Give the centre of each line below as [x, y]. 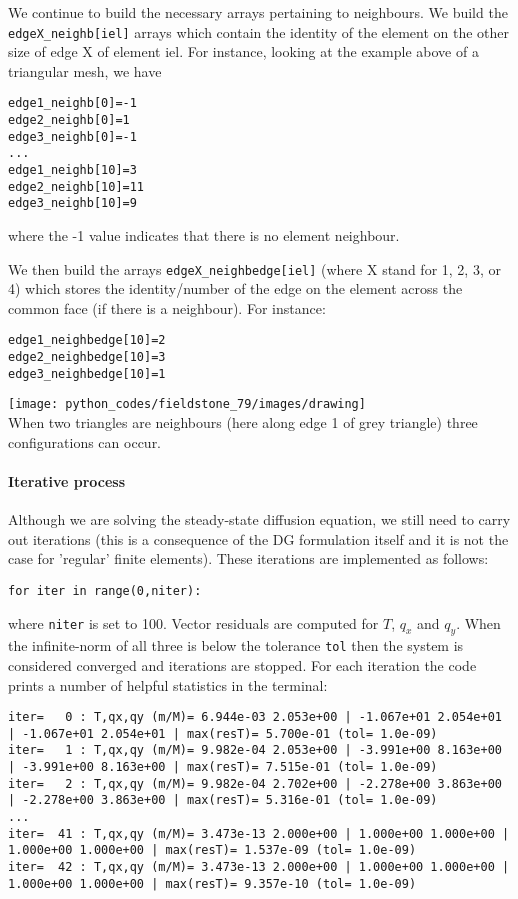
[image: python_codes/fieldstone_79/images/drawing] [187, 404]
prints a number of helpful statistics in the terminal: [168, 684]
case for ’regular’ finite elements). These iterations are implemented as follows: [248, 558]
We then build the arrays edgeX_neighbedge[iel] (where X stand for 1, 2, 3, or [254, 268]
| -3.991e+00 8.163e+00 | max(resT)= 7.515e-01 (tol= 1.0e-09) [223, 767]
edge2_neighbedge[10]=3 [87, 357]
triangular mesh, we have [85, 70]
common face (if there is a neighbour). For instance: [167, 307]
